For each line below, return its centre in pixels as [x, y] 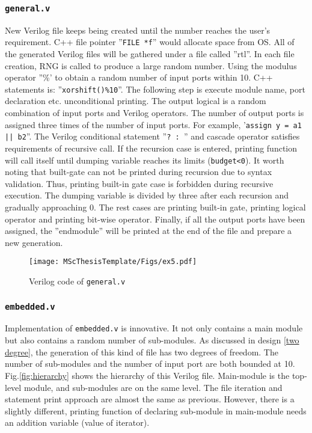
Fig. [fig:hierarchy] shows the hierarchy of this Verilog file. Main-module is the [147, 375]
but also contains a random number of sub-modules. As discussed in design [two [152, 340]
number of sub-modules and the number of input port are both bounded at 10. [150, 364]
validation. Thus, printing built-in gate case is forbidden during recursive [139, 183]
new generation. [34, 242]
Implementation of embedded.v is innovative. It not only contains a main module [154, 328]
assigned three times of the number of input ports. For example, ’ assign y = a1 [153, 124]
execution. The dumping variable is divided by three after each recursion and [147, 195]
